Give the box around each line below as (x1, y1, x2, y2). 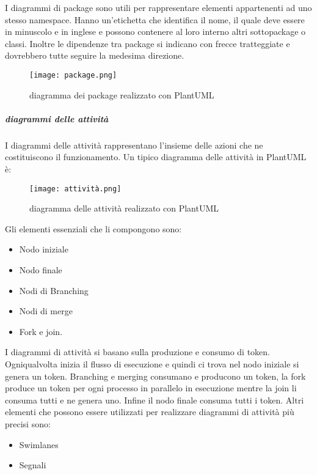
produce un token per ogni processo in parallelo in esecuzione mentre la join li (5, 381, 297, 394)
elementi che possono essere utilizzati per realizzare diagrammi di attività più (5, 405, 294, 418)
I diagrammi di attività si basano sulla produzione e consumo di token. (5, 345, 271, 358)
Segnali (19, 458, 46, 471)
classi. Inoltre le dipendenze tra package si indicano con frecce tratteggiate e (5, 37, 290, 50)
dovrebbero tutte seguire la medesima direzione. (5, 49, 184, 62)
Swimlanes (19, 438, 59, 451)
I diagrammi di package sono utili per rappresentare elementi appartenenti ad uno (5, 1, 312, 13)
